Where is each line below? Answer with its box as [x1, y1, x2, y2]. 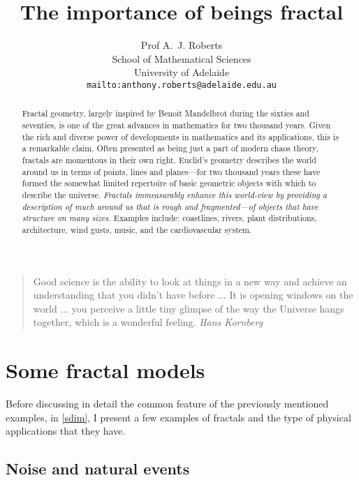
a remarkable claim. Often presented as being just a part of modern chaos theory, [22, 142, 318, 154]
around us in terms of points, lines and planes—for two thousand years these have [22, 165, 321, 177]
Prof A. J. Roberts [140, 38, 223, 52]
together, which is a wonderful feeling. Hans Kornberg [33, 315, 263, 329]
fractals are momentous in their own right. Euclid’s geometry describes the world [22, 153, 316, 165]
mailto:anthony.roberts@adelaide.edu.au [86, 80, 277, 90]
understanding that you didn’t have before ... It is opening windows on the [33, 287, 353, 302]
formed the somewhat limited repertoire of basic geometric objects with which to [22, 177, 316, 189]
